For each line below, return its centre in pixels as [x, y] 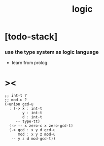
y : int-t [32, 113]
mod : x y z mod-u [36, 134]
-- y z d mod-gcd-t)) [33, 139]
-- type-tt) [28, 121]
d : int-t [32, 117]
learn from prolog [30, 63]
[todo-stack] [31, 37]
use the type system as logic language [52, 52]
